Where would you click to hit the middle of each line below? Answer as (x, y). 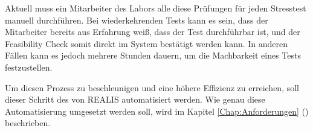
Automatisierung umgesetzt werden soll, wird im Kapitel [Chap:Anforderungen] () (157, 111)
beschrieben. (28, 123)
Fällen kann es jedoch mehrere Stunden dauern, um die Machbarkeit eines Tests (153, 55)
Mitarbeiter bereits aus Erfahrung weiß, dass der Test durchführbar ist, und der (153, 32)
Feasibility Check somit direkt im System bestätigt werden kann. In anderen (147, 43)
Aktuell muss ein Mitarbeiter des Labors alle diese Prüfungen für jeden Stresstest (156, 8)
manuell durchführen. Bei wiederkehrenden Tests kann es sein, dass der (137, 20)
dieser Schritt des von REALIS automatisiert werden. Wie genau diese (135, 99)
